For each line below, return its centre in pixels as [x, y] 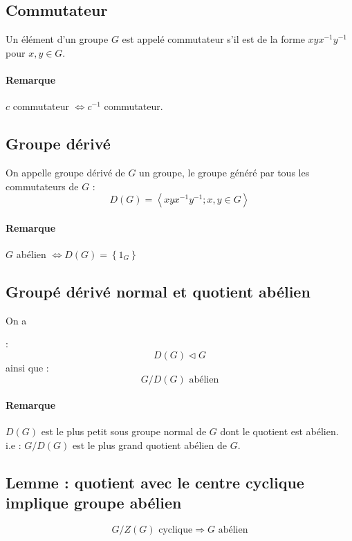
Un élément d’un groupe [57, 39]
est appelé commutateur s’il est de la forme [213, 39]
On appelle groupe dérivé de [65, 172]
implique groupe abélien [94, 503]
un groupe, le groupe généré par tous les [224, 172]
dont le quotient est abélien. [279, 431]
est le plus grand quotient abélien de [150, 444]
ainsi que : [27, 367]
